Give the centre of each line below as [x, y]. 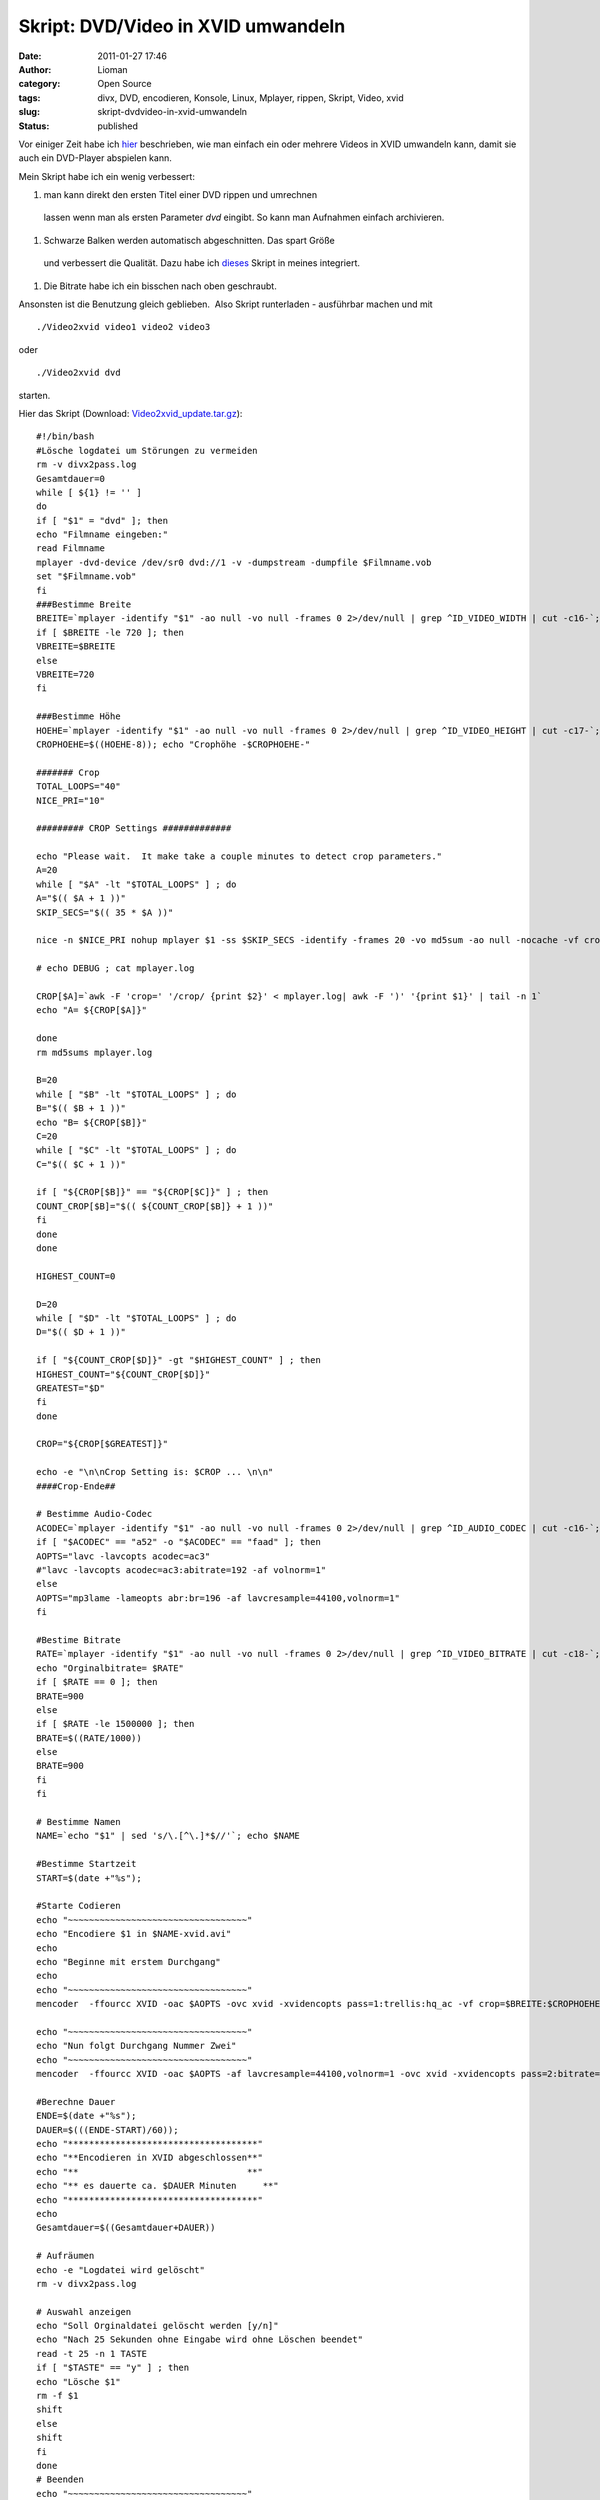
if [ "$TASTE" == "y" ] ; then [113, 2368]
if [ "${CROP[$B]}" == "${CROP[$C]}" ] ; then [152, 1192]
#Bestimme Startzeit [86, 1864]
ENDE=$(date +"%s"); [86, 2116]
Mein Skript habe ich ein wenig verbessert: [106, 176]
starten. [34, 395]
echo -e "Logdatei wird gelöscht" [120, 2269]
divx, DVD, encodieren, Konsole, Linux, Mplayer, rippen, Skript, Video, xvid [250, 97]
